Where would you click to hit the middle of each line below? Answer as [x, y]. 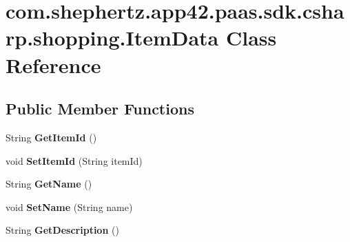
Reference [53, 64]
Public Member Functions [100, 109]
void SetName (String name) [69, 206]
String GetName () [49, 184]
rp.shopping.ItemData [112, 38]
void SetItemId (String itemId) [74, 160]
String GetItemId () [51, 137]
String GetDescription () [62, 230]
